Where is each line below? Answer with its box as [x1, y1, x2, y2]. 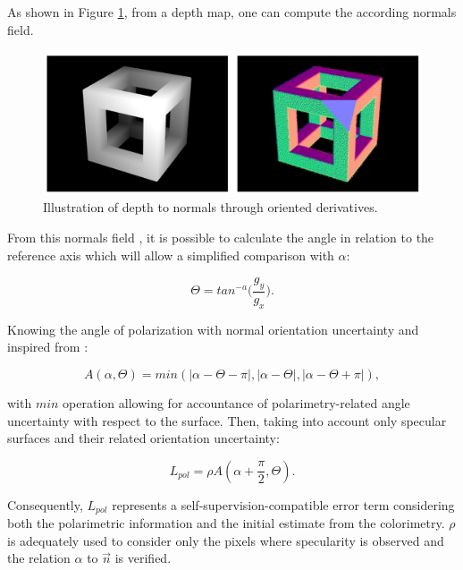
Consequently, [7, 495, 83, 514]
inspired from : [7, 337, 88, 356]
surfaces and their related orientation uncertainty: [7, 429, 280, 447]
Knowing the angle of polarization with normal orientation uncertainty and [7, 319, 419, 338]
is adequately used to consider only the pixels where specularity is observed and [7, 531, 444, 549]
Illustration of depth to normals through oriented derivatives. [43, 198, 378, 217]
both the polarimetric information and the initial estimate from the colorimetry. [7, 514, 445, 532]
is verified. [114, 549, 172, 567]
